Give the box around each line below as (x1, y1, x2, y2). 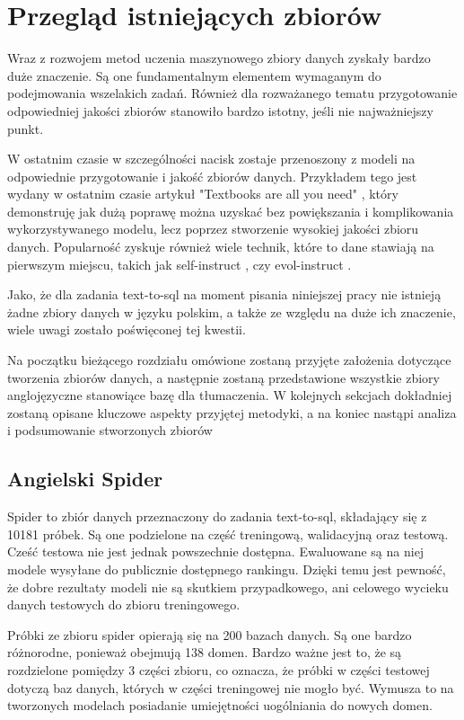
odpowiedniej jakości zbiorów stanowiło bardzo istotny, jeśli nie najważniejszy (7, 101, 433, 120)
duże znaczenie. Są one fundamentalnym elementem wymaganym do (7, 66, 381, 84)
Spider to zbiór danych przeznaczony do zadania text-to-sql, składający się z (7, 507, 427, 526)
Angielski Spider (7, 465, 163, 493)
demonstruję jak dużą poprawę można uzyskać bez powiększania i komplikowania (7, 201, 454, 220)
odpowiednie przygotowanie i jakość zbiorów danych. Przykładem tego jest (7, 166, 417, 185)
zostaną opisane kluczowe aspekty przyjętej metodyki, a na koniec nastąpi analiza (7, 403, 457, 422)
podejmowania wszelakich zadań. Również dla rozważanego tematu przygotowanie (7, 84, 458, 102)
